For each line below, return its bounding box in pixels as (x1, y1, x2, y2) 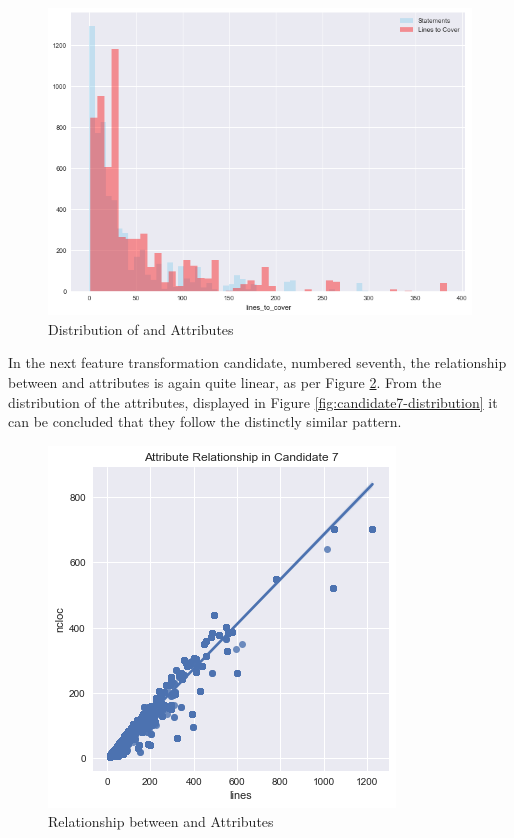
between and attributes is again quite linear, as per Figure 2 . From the (8, 372, 442, 393)
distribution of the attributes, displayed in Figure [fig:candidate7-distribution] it (8, 391, 498, 412)
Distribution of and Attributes (48, 318, 234, 339)
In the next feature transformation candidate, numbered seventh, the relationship (8, 352, 507, 373)
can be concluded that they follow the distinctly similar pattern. (8, 411, 402, 432)
